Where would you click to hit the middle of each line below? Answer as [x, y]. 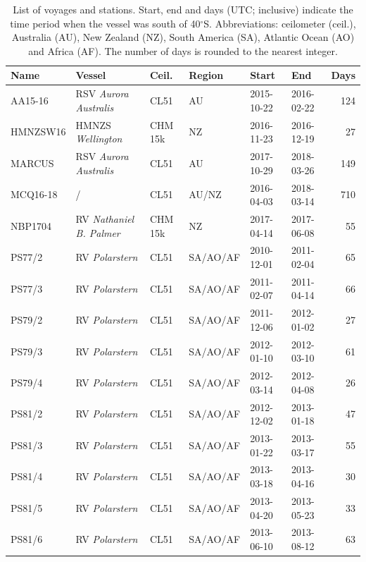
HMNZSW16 [38, 132]
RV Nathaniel [105, 218]
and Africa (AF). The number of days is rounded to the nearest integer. [183, 50]
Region [206, 75]
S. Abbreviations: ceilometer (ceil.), [280, 23]
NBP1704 [31, 225]
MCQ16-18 [34, 194]
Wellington [99, 139]
